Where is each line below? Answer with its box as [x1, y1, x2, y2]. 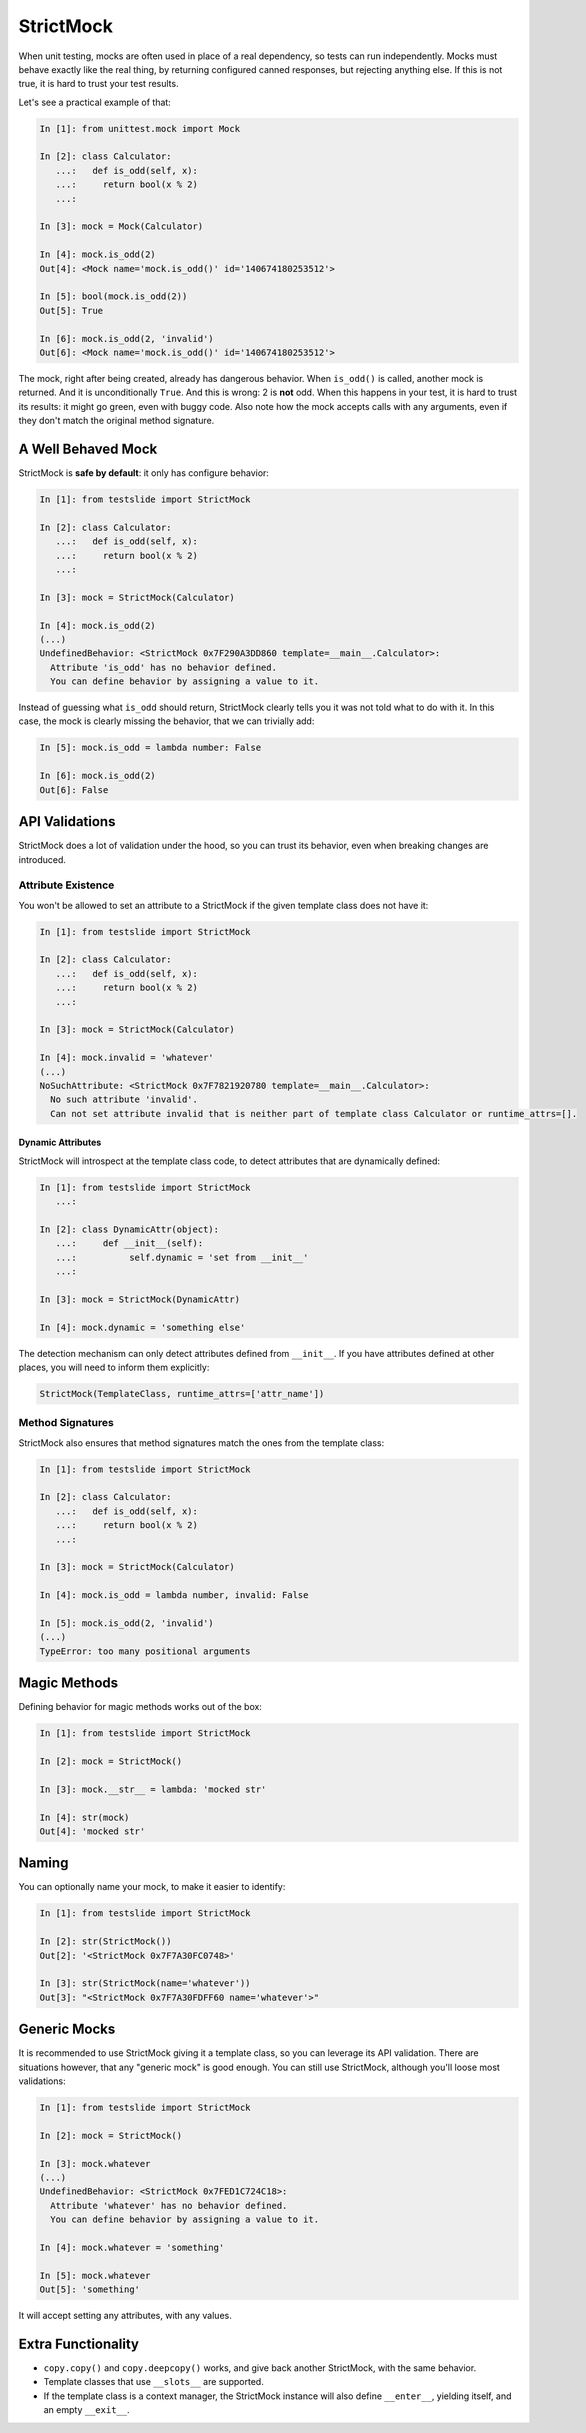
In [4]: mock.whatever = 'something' [39, 2241, 225, 2253]
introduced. [18, 853, 67, 865]
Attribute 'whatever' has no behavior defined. [50, 2200, 288, 2211]
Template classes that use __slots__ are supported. [43, 2376, 264, 2388]
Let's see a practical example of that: [18, 96, 172, 108]
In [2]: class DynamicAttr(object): [39, 1223, 220, 1235]
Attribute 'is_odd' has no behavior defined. [50, 661, 277, 673]
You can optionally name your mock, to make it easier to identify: [18, 1881, 286, 1893]
